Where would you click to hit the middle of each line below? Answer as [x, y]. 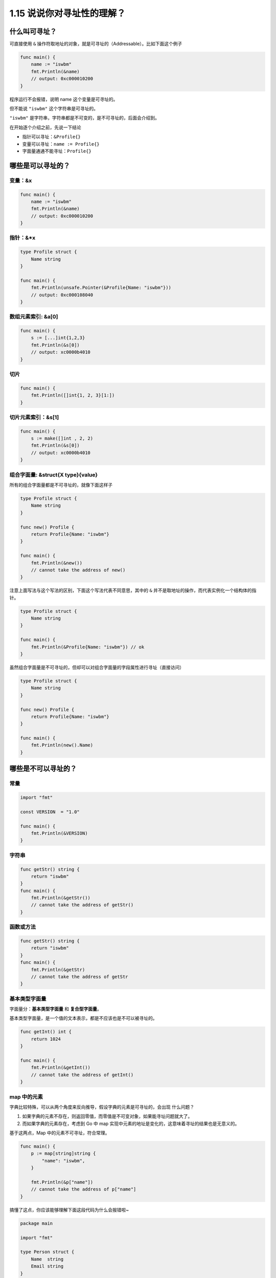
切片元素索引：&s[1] [34, 417]
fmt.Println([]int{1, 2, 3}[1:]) [73, 395]
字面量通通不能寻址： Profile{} [57, 151]
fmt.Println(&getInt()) [61, 1068]
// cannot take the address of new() [78, 570]
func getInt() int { [46, 1032]
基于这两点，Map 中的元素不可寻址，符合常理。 [60, 1133]
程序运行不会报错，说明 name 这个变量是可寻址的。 [64, 99]
